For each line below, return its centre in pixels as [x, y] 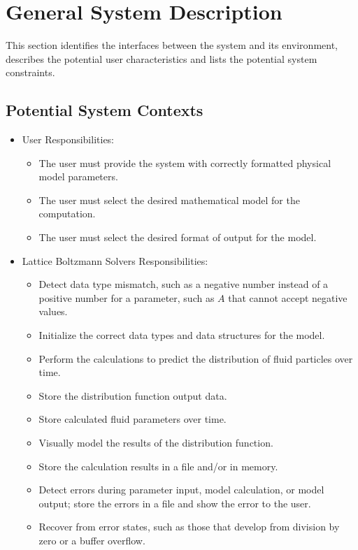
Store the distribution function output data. [133, 395]
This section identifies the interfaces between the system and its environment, [172, 45]
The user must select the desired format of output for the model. [178, 237]
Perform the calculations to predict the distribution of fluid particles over [196, 358]
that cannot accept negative [288, 297]
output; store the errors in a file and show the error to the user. [175, 503]
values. [53, 311]
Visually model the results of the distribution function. [156, 443]
